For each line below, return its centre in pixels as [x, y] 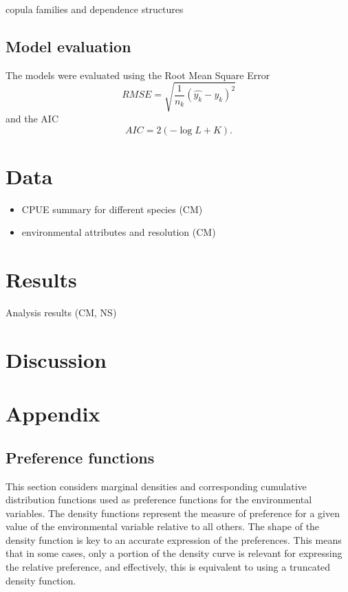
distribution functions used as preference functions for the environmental [159, 500]
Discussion [56, 359]
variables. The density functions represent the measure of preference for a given [173, 513]
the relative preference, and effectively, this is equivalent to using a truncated [168, 567]
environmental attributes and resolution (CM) [119, 232]
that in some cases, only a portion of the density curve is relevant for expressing [174, 553]
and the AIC [32, 118]
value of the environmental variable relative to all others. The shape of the [163, 526]
